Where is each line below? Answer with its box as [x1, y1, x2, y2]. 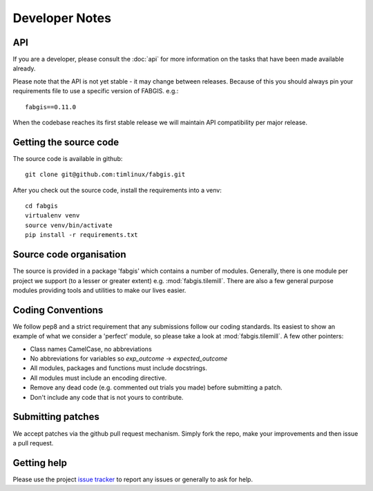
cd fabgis [25, 202, 58, 210]
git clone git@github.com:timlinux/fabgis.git [25, 171, 186, 179]
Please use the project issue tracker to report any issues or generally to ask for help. [12, 475, 254, 483]
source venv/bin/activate [25, 221, 113, 229]
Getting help [12, 456, 67, 469]
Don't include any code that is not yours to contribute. [30, 393, 184, 401]
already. [12, 64, 36, 73]
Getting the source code [12, 136, 119, 148]
